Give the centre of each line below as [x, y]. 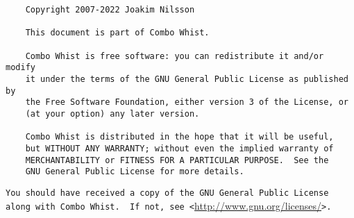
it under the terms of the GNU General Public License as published [187, 79]
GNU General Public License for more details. [135, 172]
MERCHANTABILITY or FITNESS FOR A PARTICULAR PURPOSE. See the [177, 160]
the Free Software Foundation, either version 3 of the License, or [187, 102]
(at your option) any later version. [112, 114]
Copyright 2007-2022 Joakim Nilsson [110, 10]
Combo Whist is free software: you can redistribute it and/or [175, 56]
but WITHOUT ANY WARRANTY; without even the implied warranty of [179, 148]
